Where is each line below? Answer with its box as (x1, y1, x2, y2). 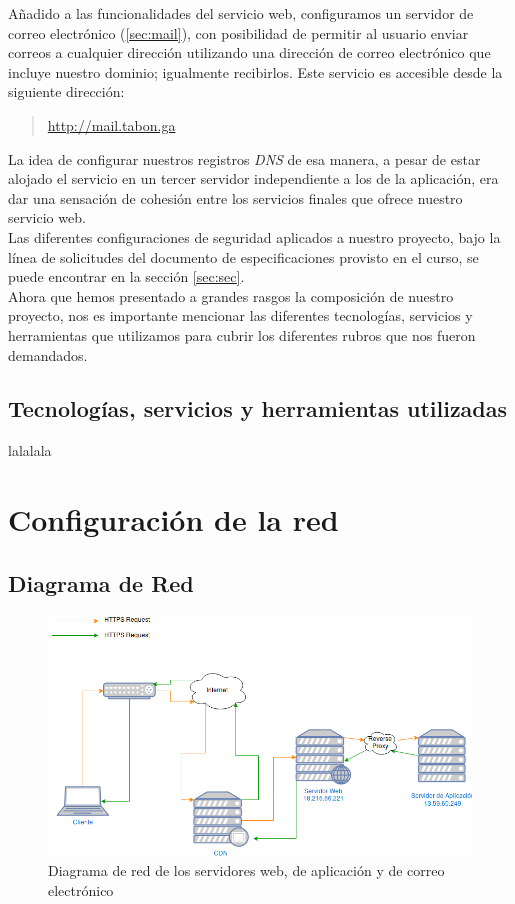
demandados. (8, 344, 88, 365)
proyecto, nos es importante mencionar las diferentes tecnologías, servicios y (8, 305, 473, 326)
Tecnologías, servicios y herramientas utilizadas (8, 393, 508, 424)
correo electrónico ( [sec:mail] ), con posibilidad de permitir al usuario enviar (8, 22, 469, 43)
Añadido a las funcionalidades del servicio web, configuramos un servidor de (8, 3, 474, 23)
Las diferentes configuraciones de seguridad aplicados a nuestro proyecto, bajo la (8, 226, 501, 247)
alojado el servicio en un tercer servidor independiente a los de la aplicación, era (8, 168, 499, 189)
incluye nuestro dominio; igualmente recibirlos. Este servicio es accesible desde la (8, 61, 503, 82)
